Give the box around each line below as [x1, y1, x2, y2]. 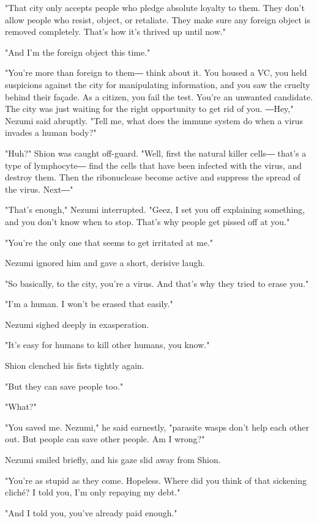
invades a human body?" [5, 126, 97, 139]
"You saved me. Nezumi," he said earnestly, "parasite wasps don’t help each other [5, 420, 309, 433]
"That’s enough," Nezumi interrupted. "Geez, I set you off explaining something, [5, 203, 305, 216]
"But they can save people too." [5, 379, 124, 392]
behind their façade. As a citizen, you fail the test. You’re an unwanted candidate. [5, 90, 313, 103]
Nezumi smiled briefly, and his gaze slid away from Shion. [5, 453, 221, 466]
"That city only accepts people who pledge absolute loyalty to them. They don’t [5, 1, 305, 13]
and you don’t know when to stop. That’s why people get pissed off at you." [5, 215, 290, 228]
